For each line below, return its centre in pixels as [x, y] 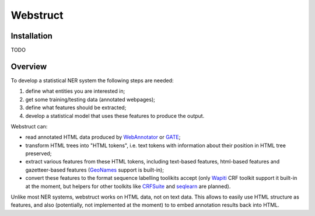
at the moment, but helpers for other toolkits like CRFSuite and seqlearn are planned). [128, 186]
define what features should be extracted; [76, 107]
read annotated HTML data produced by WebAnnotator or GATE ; [103, 137]
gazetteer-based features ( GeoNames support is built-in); [95, 170]
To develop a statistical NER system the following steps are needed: [92, 80]
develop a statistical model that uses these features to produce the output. [115, 116]
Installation [32, 36]
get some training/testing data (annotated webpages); [90, 99]
